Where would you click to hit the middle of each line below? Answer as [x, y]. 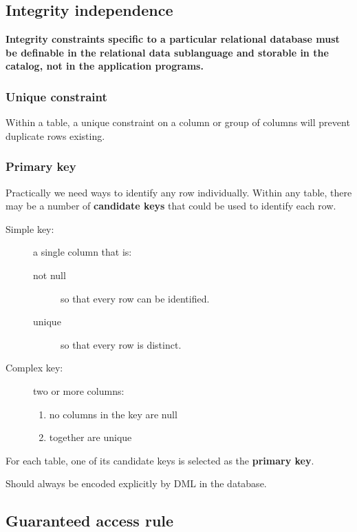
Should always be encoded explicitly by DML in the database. [136, 483]
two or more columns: [79, 390]
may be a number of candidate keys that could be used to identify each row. [171, 206]
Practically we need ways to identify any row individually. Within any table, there [179, 192]
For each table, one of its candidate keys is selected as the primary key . [160, 460]
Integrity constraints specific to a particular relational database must [173, 39]
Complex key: [34, 368]
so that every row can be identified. [135, 298]
